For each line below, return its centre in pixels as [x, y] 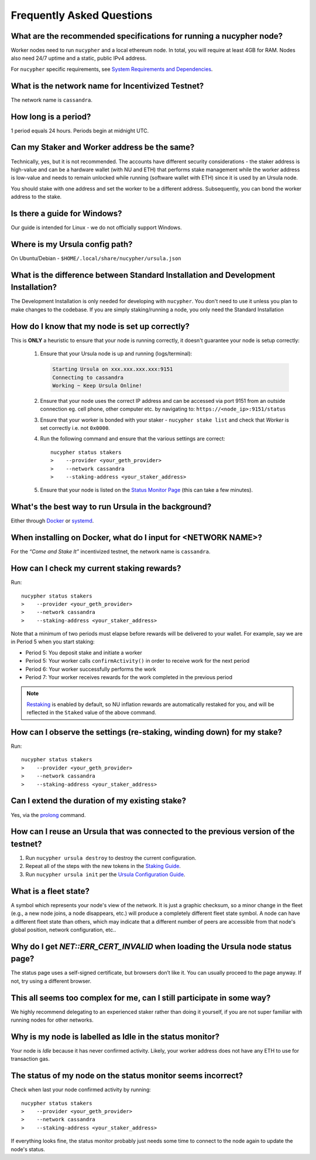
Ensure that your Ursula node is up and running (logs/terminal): [116, 354]
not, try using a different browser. [51, 981]
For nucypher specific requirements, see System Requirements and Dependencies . [112, 69]
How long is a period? [51, 116]
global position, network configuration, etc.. [63, 930]
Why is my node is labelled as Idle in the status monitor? [115, 1037]
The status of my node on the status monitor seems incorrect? [127, 1076]
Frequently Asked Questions [82, 15]
